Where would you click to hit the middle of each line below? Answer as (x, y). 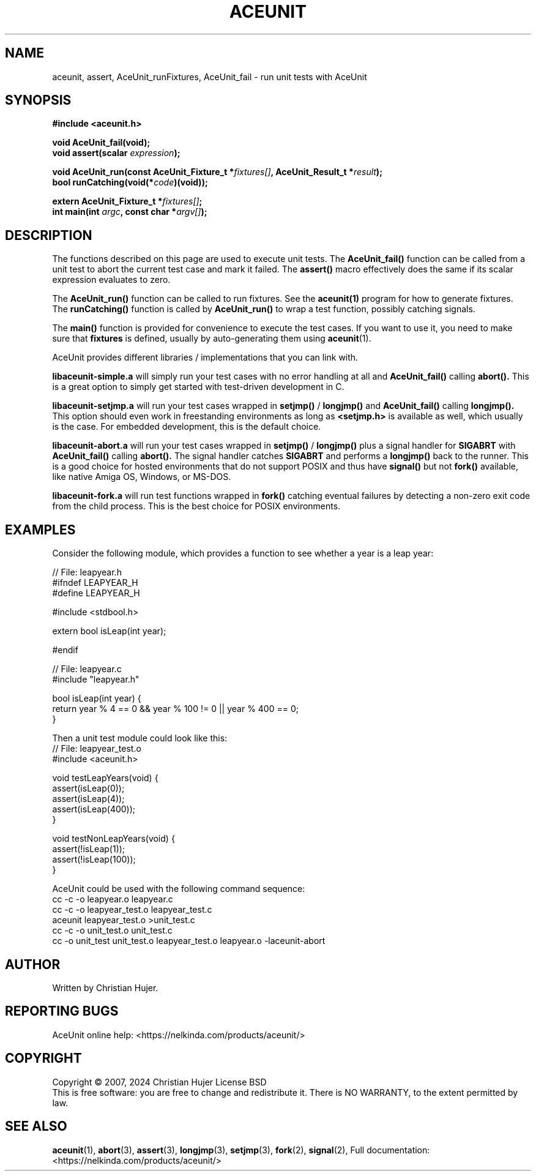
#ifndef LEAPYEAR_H (95, 583)
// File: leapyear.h (87, 572)
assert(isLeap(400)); (94, 809)
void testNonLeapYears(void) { (114, 839)
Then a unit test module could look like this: (140, 738)
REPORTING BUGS (62, 1011)
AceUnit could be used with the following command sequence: (179, 889)
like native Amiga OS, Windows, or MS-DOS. (142, 477)
